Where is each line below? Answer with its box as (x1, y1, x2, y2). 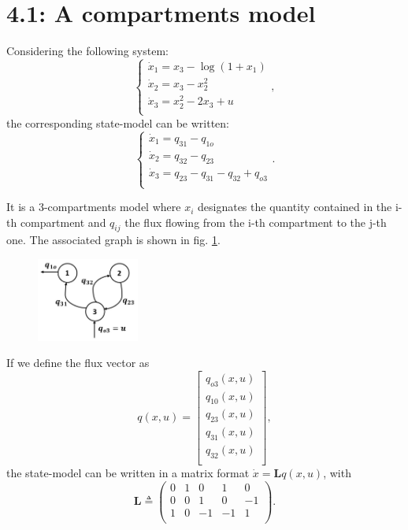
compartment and (20, 213, 106, 230)
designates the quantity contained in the (197, 198, 392, 215)
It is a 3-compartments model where (6, 198, 181, 215)
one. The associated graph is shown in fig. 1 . (6, 232, 221, 248)
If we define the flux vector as (6, 354, 150, 371)
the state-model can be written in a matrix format (6, 464, 250, 480)
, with (323, 464, 351, 480)
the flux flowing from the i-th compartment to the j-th (124, 213, 387, 230)
